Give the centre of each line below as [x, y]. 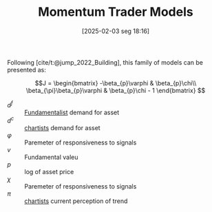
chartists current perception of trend [76, 201]
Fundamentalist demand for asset [72, 112]
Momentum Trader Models [116, 12]
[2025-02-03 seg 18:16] [116, 31]
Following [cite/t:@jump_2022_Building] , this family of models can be [105, 62]
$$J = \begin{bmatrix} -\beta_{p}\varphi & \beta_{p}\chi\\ [116, 83]
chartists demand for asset [63, 128]
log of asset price [49, 172]
